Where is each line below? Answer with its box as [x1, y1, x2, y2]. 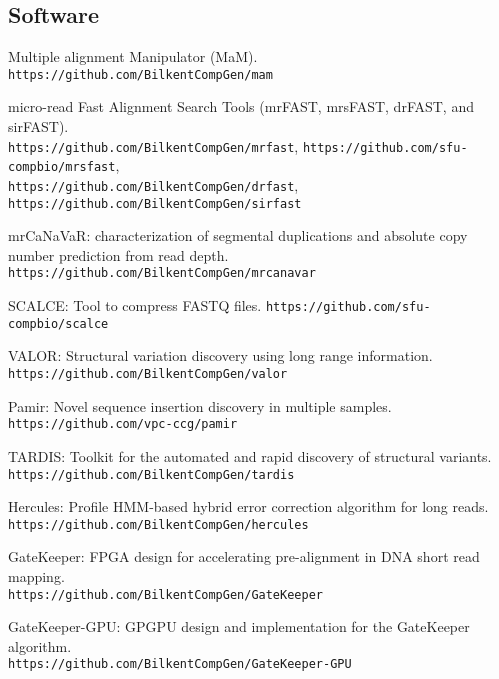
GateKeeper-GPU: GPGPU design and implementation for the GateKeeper [8, 616, 470, 637]
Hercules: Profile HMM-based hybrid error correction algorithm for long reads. [8, 496, 489, 517]
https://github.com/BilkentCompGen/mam [8, 67, 273, 82]
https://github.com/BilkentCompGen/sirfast [8, 196, 302, 211]
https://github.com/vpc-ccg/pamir [8, 417, 238, 432]
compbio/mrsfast [8, 160, 116, 175]
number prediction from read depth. [8, 244, 229, 265]
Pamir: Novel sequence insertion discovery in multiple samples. [8, 395, 392, 416]
